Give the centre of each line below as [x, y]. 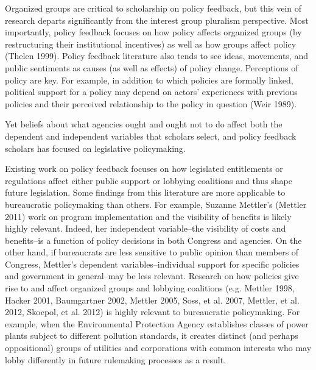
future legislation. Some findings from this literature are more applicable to [145, 192]
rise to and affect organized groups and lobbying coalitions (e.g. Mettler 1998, [150, 288]
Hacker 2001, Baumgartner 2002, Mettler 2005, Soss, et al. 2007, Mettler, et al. [152, 300]
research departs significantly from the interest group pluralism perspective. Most [157, 20]
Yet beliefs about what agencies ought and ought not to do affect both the [144, 124]
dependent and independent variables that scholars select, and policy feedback [151, 136]
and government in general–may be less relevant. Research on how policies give [152, 276]
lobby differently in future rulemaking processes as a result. [116, 359]
